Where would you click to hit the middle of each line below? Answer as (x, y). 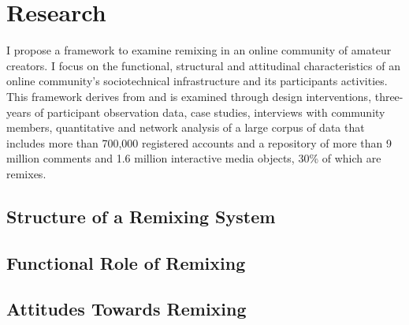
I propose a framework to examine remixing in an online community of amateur (199, 50)
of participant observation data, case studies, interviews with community (210, 112)
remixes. (26, 173)
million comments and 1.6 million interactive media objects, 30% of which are (194, 158)
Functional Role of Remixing (126, 262)
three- (389, 96)
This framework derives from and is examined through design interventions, (189, 96)
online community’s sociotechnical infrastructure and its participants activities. (197, 81)
